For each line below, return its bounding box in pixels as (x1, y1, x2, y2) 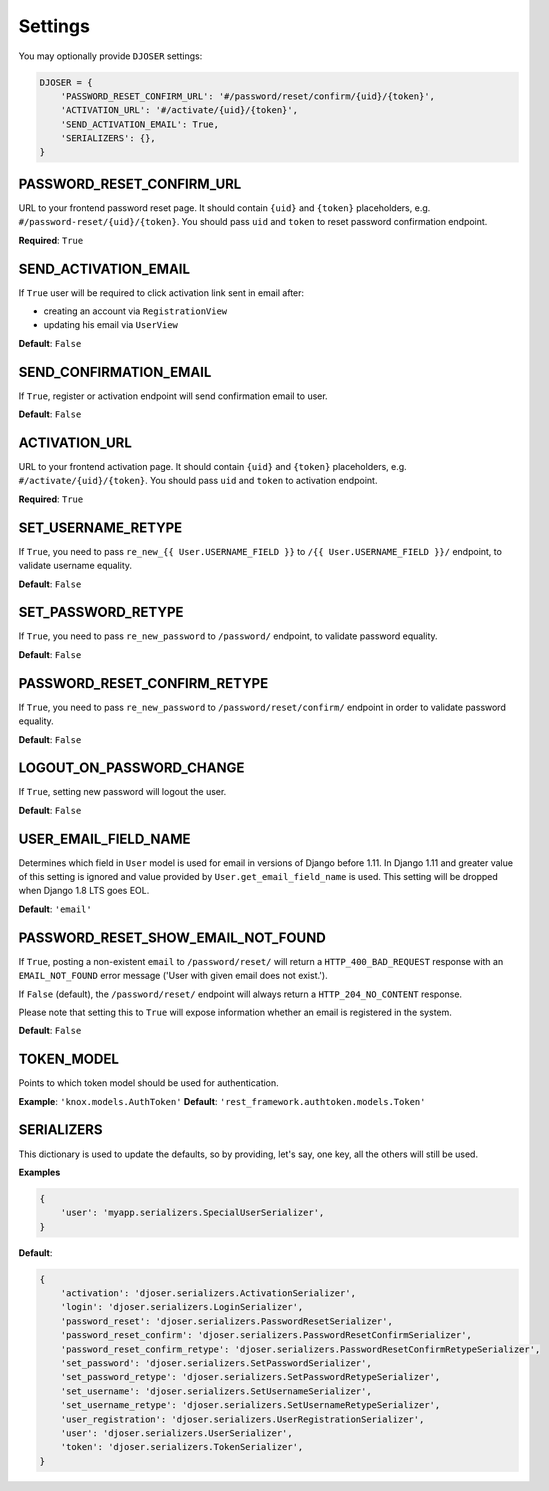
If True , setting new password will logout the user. (18, 786, 227, 798)
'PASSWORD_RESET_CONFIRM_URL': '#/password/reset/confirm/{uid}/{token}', (60, 90, 435, 102)
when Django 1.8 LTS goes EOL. (18, 885, 150, 897)
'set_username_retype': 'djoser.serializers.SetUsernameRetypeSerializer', (60, 1400, 441, 1411)
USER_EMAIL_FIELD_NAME (18, 830, 191, 847)
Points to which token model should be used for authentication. (18, 1077, 279, 1089)
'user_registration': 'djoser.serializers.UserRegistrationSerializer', (60, 1413, 425, 1425)
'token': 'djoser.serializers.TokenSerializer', (60, 1441, 304, 1453)
